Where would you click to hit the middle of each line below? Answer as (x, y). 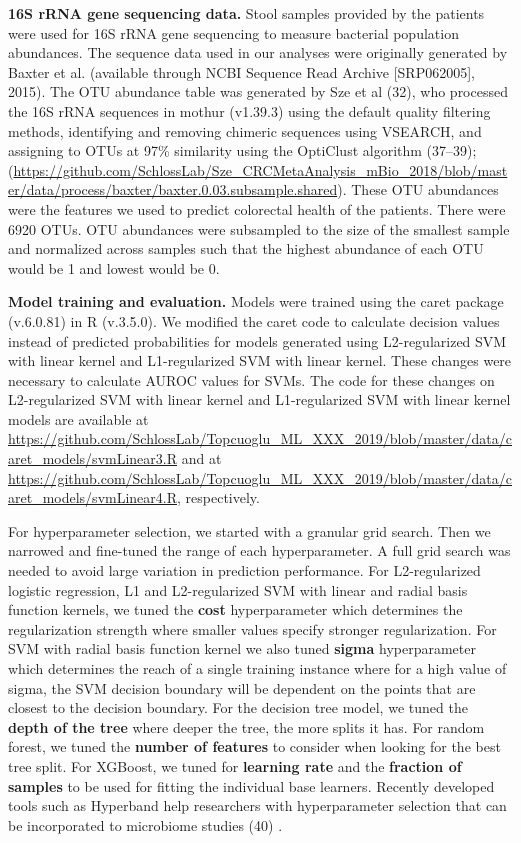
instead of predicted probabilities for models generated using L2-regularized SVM (257, 340)
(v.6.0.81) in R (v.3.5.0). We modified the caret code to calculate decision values (254, 320)
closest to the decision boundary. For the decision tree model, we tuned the (238, 707)
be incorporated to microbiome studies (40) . (145, 824)
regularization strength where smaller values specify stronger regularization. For (252, 628)
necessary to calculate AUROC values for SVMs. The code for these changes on (251, 379)
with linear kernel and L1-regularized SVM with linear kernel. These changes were (260, 360)
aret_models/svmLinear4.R (93, 497)
